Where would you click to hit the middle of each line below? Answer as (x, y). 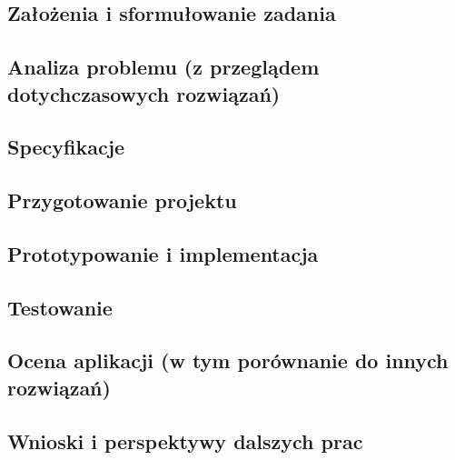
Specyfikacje (66, 147)
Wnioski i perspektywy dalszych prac (185, 440)
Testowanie (60, 307)
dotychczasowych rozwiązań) (144, 93)
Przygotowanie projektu (122, 200)
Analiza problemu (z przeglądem (163, 67)
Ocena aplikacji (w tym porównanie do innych (228, 360)
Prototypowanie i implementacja (163, 253)
